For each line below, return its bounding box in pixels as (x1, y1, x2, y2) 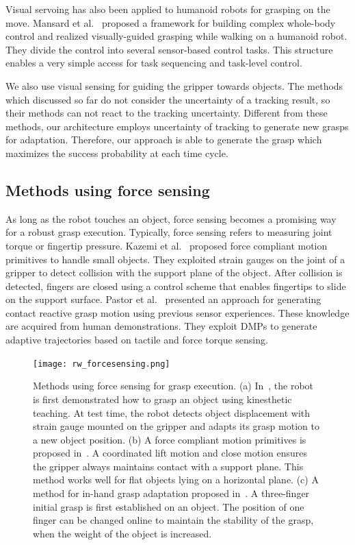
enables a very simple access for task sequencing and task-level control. (5, 56, 302, 70)
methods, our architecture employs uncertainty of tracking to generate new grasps (5, 119, 349, 133)
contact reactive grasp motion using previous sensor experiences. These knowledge (5, 305, 350, 319)
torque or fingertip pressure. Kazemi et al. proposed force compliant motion (5, 238, 328, 252)
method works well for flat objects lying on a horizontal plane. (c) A (33, 472, 319, 487)
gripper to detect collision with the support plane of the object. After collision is (5, 265, 343, 280)
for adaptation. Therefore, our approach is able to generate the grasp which (5, 132, 322, 147)
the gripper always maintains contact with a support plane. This (33, 459, 304, 473)
